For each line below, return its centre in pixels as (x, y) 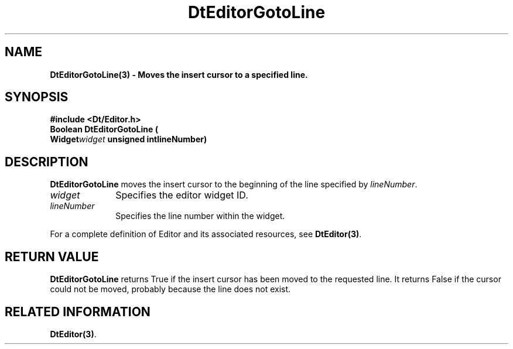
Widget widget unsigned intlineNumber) (129, 139)
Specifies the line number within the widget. (200, 216)
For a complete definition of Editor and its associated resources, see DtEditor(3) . (206, 234)
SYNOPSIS (37, 97)
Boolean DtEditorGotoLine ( (104, 129)
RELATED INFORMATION (78, 312)
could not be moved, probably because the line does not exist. (170, 289)
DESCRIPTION (47, 162)
